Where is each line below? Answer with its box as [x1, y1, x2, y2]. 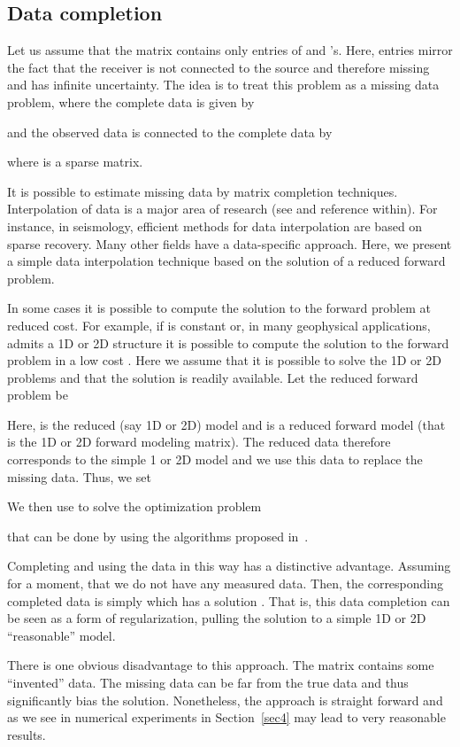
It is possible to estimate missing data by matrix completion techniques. [7, 182, 398, 200]
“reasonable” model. [7, 626, 116, 644]
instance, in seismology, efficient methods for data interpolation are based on [7, 216, 423, 235]
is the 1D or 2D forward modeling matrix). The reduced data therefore [7, 432, 391, 451]
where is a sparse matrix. [7, 152, 143, 171]
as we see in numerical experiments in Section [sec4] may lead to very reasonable [7, 708, 446, 727]
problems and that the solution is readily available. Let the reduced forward [7, 368, 418, 386]
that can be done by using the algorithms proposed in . [7, 526, 309, 545]
